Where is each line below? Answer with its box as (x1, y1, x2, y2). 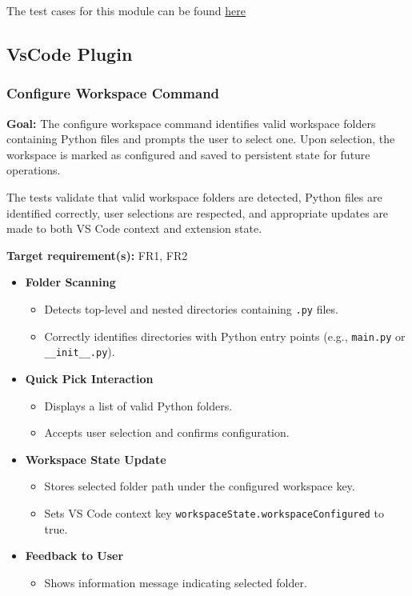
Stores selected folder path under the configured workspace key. (44, 478, 355, 494)
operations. (6, 162, 61, 178)
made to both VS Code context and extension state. (6, 220, 262, 237)
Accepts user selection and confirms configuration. (44, 424, 290, 441)
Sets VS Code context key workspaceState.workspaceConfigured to (44, 504, 384, 521)
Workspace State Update (25, 450, 166, 467)
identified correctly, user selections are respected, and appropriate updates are (6, 204, 389, 221)
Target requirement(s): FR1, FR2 (6, 246, 188, 263)
